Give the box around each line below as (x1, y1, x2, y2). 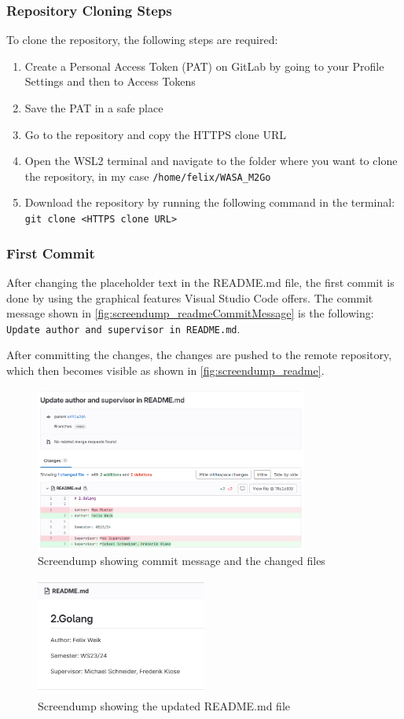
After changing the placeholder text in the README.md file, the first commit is (6, 273, 395, 290)
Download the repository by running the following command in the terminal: (24, 194, 395, 211)
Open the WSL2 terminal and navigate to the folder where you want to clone (24, 152, 398, 169)
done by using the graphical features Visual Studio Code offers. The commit (6, 289, 373, 306)
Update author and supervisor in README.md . (6, 320, 241, 336)
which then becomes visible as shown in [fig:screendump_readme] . (6, 361, 325, 378)
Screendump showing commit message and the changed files (38, 552, 325, 569)
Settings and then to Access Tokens (24, 73, 196, 90)
